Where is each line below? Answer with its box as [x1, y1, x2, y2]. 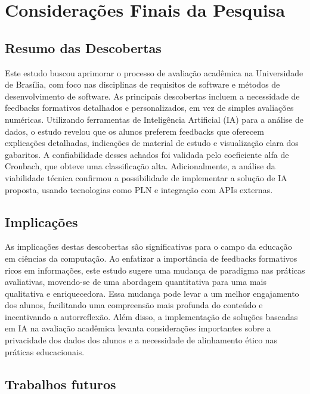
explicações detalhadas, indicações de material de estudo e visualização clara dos [5, 136, 299, 149]
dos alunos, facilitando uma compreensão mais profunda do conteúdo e [5, 299, 263, 311]
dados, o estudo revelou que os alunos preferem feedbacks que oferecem [5, 125, 264, 137]
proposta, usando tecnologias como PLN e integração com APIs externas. [5, 183, 273, 196]
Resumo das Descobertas [5, 38, 162, 57]
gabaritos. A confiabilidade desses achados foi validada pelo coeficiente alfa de [5, 148, 289, 160]
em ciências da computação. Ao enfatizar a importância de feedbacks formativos [5, 252, 297, 264]
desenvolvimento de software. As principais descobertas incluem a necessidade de [5, 89, 300, 102]
